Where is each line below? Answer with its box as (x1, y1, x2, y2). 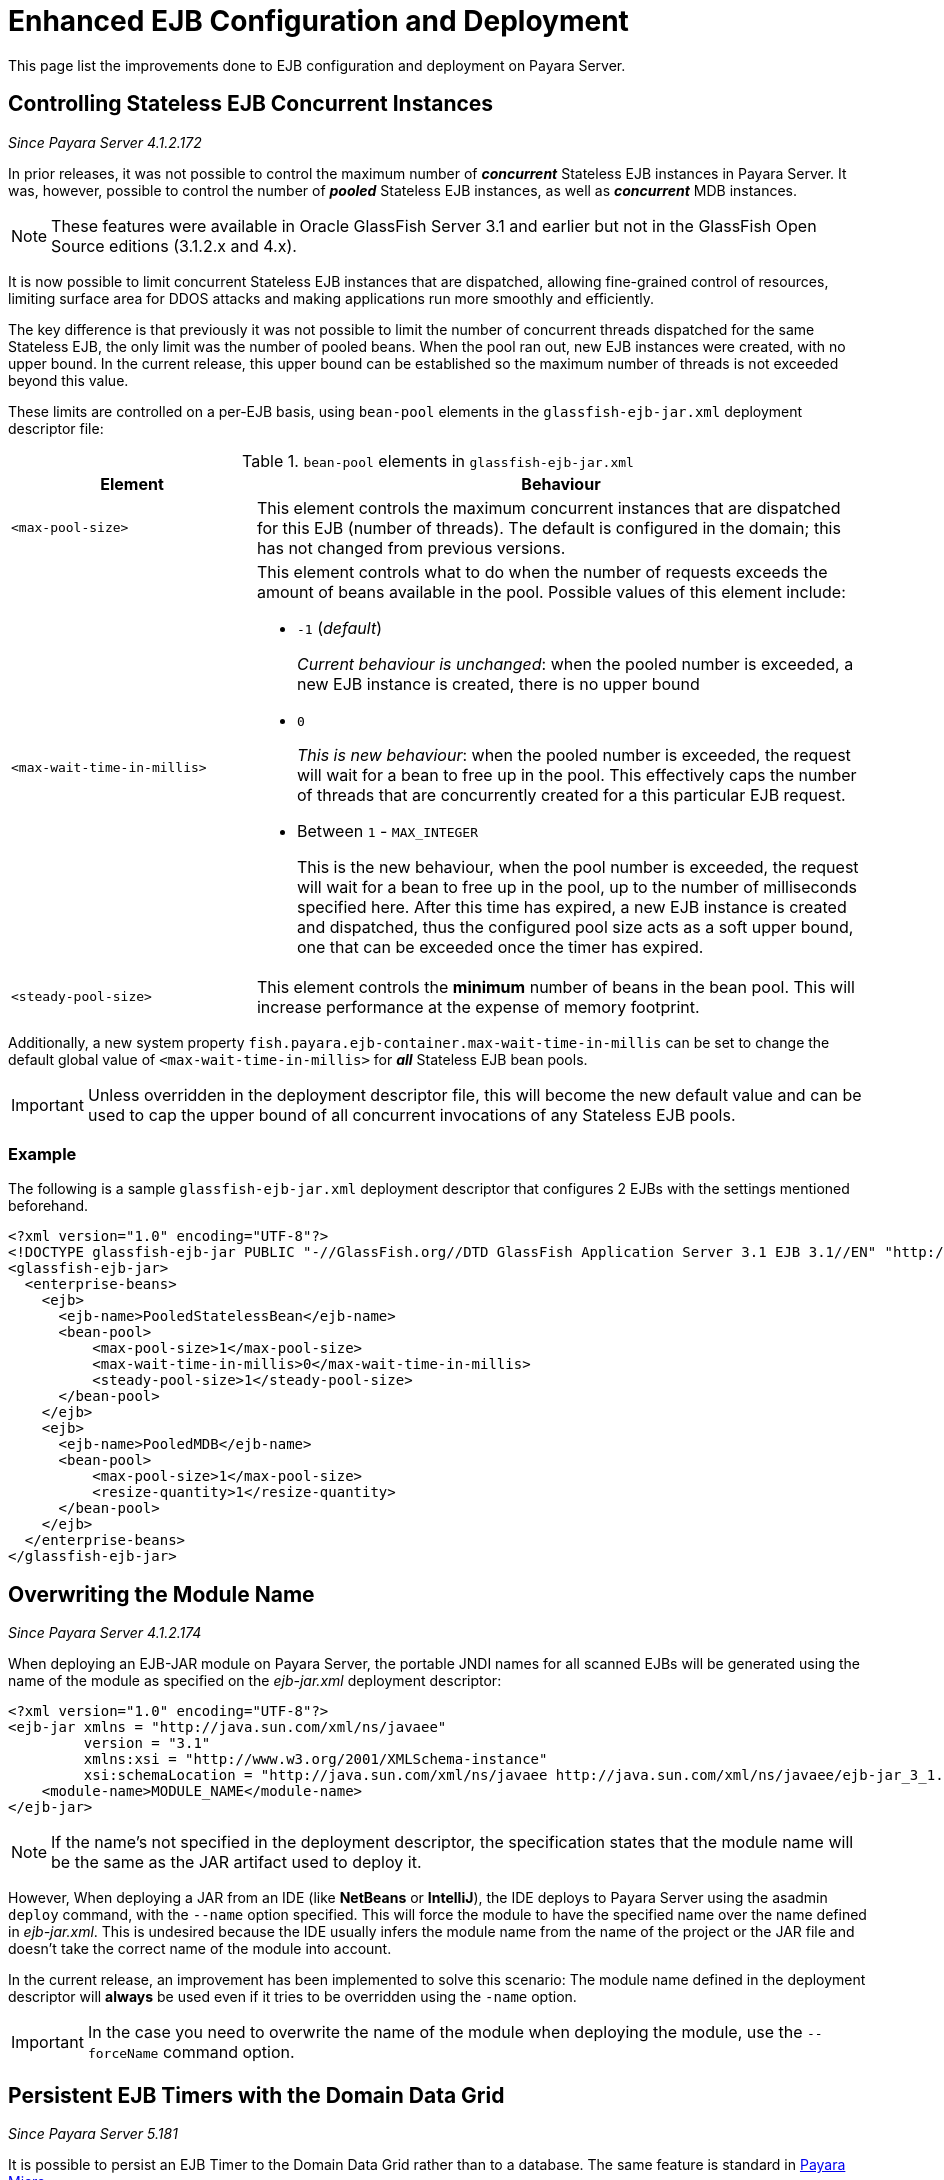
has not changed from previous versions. (256, 537, 566, 558)
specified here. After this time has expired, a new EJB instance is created (296, 896, 847, 917)
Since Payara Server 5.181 (8, 2125, 178, 2143)
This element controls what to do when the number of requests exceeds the (256, 561, 828, 582)
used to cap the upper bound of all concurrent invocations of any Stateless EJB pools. (87, 1104, 736, 1125)
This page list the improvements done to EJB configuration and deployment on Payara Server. (8, 56, 626, 74)
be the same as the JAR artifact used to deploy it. (51, 1852, 422, 1873)
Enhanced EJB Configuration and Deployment (8, 4, 629, 38)
